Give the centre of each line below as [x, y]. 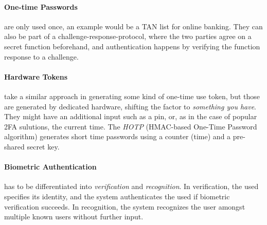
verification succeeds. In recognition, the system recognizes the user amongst [125, 206]
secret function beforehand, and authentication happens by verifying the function [132, 46]
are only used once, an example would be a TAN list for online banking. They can [133, 26]
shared [14, 146]
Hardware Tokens [36, 76]
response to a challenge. [41, 56]
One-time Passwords [41, 6]
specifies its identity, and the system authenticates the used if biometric [117, 196]
